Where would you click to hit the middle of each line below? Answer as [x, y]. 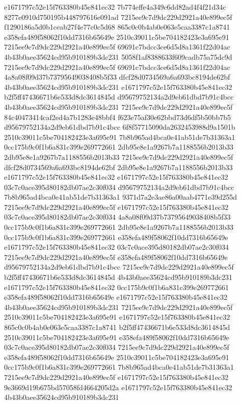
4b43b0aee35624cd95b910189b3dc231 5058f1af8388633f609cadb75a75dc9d [118, 56]
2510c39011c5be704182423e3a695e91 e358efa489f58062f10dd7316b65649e [117, 337]
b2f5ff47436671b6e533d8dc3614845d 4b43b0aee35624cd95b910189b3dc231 [118, 277]
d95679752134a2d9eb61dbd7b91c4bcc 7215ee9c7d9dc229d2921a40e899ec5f [119, 267]
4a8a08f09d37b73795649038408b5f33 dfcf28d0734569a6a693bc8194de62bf [117, 77]
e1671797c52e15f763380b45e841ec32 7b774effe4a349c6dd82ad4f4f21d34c [115, 7]
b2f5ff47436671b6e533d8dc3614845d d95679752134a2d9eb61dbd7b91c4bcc [119, 97]
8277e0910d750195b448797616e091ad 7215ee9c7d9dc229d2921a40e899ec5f [118, 17]
